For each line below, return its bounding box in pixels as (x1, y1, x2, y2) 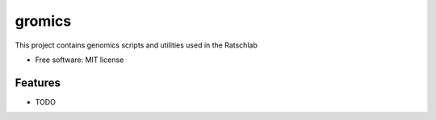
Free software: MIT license (35, 55, 124, 64)
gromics (15, 12, 72, 30)
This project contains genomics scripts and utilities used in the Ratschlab (15, 40, 258, 50)
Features (15, 76, 61, 89)
